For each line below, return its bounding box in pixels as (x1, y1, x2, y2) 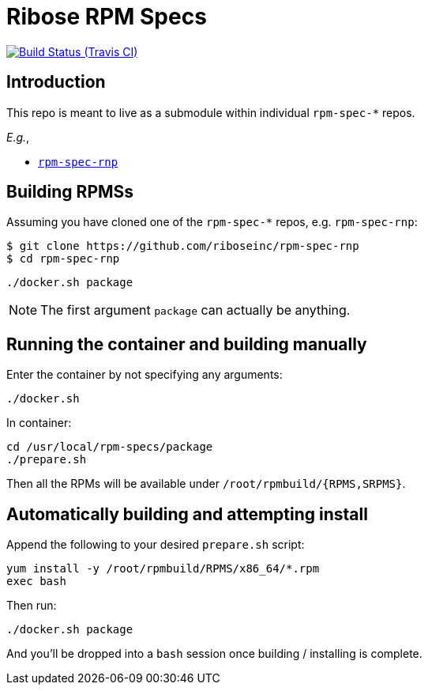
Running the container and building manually (6, 334, 367, 354)
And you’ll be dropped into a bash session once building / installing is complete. (6, 647, 422, 661)
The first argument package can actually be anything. (40, 302, 351, 319)
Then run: (6, 598, 57, 613)
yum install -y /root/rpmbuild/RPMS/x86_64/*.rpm (6, 562, 320, 576)
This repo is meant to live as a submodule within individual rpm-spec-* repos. (6, 105, 415, 119)
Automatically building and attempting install (6, 504, 368, 524)
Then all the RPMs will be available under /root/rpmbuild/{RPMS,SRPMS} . (6, 477, 406, 491)
